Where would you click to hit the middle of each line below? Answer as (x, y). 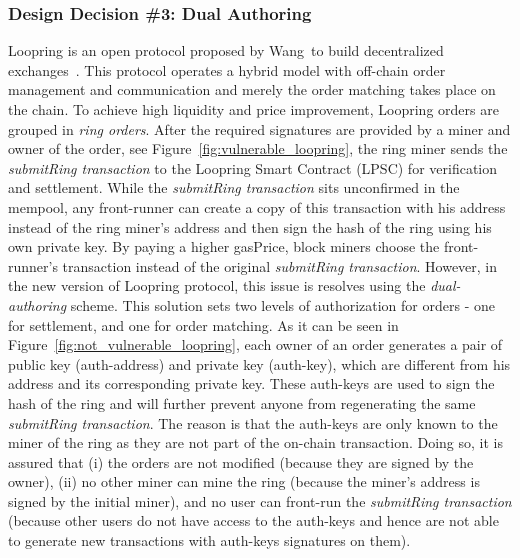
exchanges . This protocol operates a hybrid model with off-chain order (227, 69)
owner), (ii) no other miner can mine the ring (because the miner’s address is (244, 481)
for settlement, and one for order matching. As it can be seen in (203, 324)
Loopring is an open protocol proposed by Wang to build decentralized (226, 50)
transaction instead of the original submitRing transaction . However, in (280, 265)
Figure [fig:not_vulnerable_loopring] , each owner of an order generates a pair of (255, 344)
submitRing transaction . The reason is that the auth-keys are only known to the (253, 422)
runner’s (33, 265)
